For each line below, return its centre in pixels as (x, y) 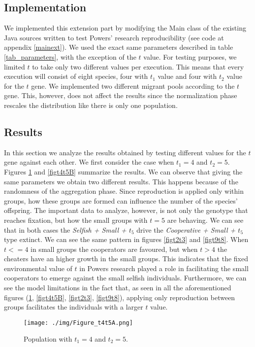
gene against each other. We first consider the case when (89, 162)
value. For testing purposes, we (190, 56)
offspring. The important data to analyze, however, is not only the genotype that (126, 210)
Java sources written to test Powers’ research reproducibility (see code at (114, 37)
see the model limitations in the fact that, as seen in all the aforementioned (118, 288)
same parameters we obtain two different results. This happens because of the (121, 181)
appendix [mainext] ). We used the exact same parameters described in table (119, 47)
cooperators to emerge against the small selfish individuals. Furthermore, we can (125, 278)
